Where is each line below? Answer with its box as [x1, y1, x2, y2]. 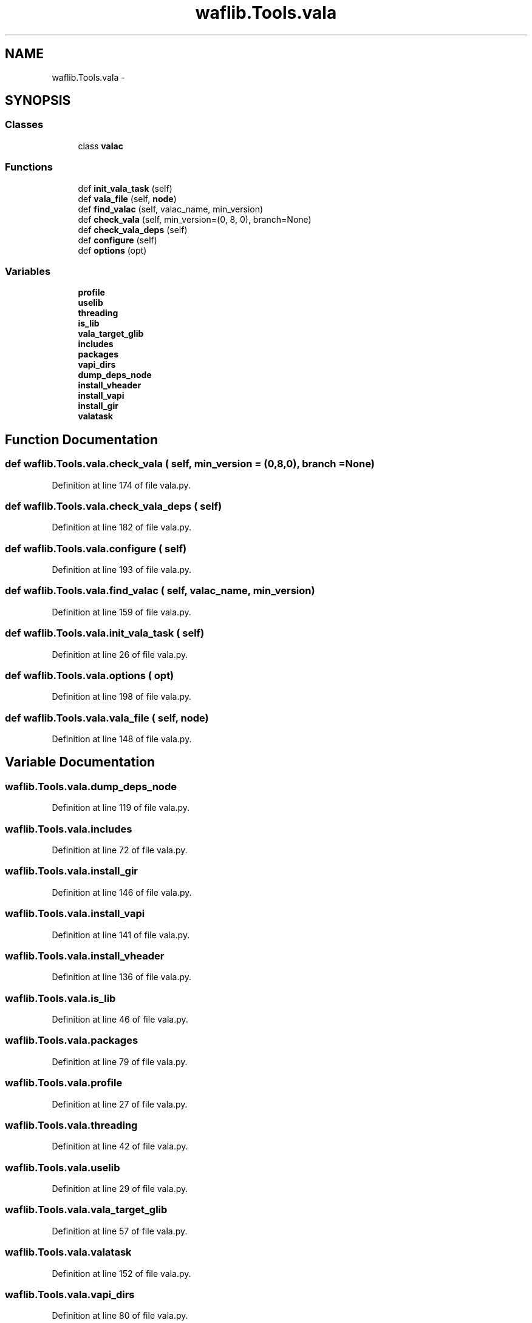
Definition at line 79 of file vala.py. [52, 1056, 188, 1067]
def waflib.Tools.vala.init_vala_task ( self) [5, 627, 205, 640]
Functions [5, 161, 53, 174]
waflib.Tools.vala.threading [5, 1118, 138, 1131]
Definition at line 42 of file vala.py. [52, 1141, 188, 1152]
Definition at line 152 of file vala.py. [52, 1268, 191, 1279]
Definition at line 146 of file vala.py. [52, 887, 192, 898]
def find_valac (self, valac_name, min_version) [78, 203, 264, 214]
